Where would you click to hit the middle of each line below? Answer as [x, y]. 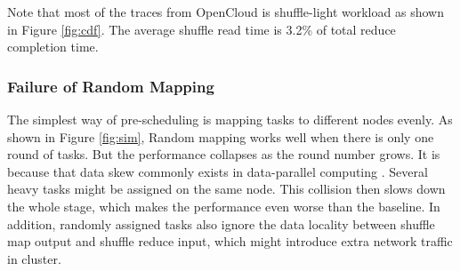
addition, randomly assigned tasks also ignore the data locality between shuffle [221, 223]
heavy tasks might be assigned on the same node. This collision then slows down [226, 189]
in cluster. [34, 258]
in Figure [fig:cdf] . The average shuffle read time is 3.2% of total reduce [202, 29]
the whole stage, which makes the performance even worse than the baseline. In [224, 206]
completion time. [53, 47]
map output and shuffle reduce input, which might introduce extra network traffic [230, 241]
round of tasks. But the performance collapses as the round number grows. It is [224, 154]
